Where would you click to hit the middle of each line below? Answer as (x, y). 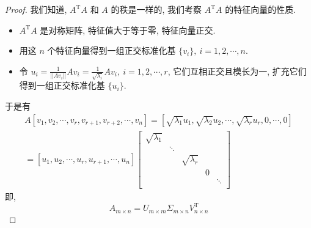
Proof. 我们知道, (36, 9)
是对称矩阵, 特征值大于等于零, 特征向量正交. (128, 30)
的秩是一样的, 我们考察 (156, 9)
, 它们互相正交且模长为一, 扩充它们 (237, 71)
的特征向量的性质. (261, 9)
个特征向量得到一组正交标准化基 (112, 50)
